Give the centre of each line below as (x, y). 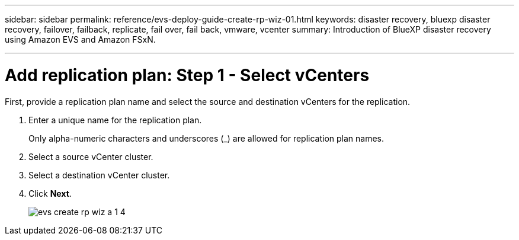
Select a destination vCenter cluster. (99, 175)
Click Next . (50, 193)
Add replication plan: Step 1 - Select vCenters (187, 75)
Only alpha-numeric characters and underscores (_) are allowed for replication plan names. (206, 138)
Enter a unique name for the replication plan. (115, 120)
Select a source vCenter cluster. (91, 156)
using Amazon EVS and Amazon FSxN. (80, 39)
